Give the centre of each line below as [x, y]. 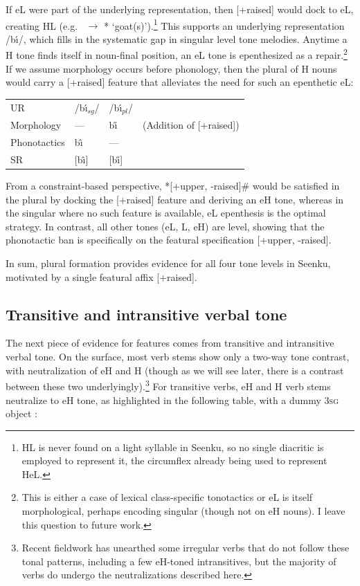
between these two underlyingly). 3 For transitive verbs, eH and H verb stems [168, 385]
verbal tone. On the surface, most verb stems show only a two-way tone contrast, [178, 357]
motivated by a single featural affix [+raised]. [101, 276]
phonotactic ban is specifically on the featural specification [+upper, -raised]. [169, 240]
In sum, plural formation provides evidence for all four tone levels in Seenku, [168, 263]
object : [21, 413]
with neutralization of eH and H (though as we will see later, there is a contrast [175, 370]
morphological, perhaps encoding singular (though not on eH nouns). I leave [183, 511]
